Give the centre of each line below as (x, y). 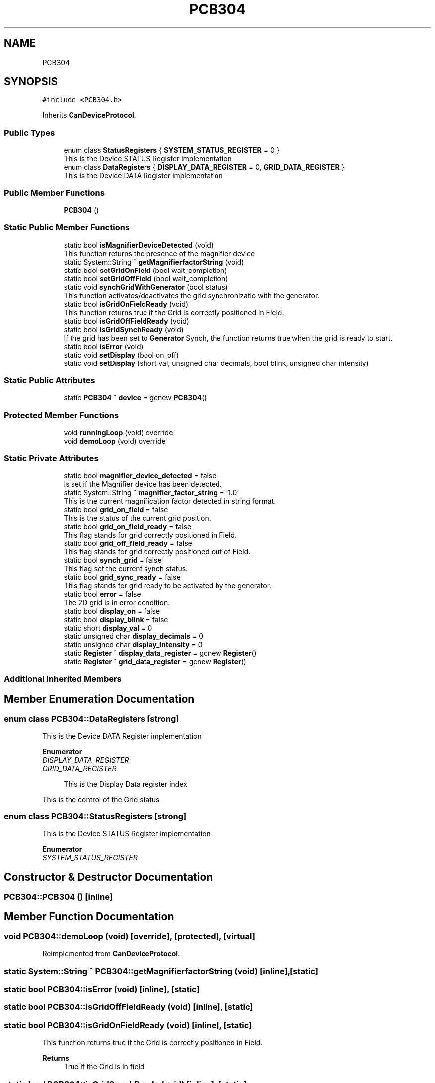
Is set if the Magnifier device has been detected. (143, 484)
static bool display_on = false (112, 611)
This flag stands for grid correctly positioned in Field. (150, 535)
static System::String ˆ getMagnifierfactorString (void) (154, 262)
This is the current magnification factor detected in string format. (170, 501)
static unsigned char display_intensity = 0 (133, 644)
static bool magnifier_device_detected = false (140, 475)
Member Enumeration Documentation (99, 699)
